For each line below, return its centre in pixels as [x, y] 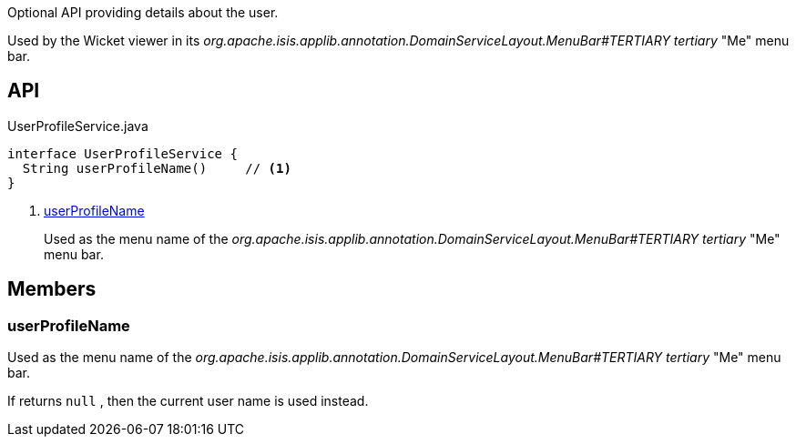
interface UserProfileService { [122, 153]
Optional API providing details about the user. [143, 12]
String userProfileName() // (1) [157, 168]
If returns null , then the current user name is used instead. [188, 401]
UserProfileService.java [78, 126]
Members [52, 289]
